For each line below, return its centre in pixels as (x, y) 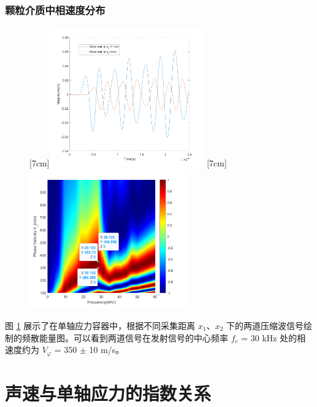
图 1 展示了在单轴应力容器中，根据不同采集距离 (100, 325)
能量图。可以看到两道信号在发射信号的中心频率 (133, 337)
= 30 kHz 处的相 (273, 337)
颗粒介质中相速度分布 (55, 10)
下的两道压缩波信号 (265, 325)
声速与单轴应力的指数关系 (108, 393)
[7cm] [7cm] (128, 162)
